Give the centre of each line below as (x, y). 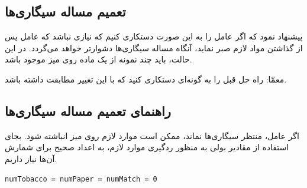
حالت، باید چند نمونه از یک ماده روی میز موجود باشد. (98, 59)
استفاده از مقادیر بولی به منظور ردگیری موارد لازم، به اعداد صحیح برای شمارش (147, 147)
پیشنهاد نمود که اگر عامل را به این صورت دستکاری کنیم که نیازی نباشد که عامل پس (154, 36)
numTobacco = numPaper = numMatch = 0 (81, 179)
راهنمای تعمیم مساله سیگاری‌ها (88, 111)
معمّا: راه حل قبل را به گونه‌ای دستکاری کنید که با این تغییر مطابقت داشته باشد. (146, 79)
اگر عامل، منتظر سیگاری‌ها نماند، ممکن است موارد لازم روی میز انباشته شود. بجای (152, 135)
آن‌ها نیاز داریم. (31, 158)
